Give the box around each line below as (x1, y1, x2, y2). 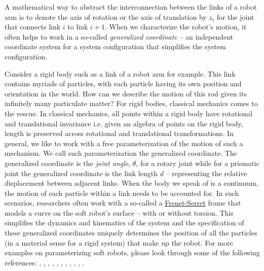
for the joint (216, 11, 254, 22)
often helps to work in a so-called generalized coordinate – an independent (5, 31, 234, 42)
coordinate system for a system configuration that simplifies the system (5, 41, 226, 52)
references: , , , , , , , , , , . (5, 257, 85, 267)
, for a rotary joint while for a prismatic (136, 157, 259, 168)
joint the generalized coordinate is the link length (5, 167, 158, 178)
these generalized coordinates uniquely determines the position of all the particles (5, 227, 257, 238)
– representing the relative (166, 167, 247, 178)
